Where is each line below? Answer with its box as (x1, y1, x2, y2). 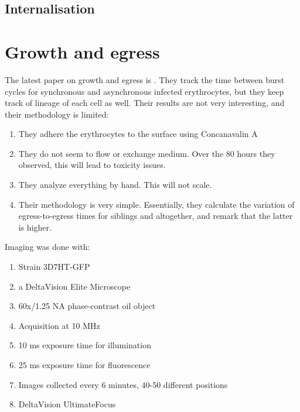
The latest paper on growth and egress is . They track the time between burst (5, 73, 285, 85)
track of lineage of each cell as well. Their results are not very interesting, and (5, 97, 285, 109)
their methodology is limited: (5, 108, 109, 120)
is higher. (18, 221, 52, 233)
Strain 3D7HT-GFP (18, 260, 90, 273)
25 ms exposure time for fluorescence (18, 359, 151, 370)
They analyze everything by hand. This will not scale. (18, 178, 212, 191)
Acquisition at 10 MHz (18, 319, 100, 331)
